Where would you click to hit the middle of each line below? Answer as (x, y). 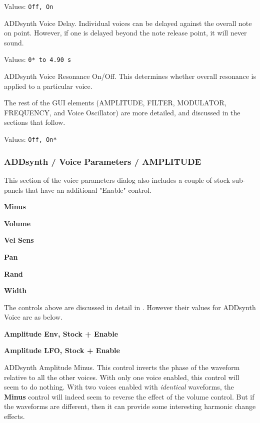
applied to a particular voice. (48, 86)
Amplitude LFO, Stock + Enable (62, 350)
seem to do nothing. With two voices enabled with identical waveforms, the (119, 387)
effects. (14, 416)
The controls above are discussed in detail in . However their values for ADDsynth (130, 307)
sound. (14, 42)
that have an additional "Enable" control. (88, 190)
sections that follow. (35, 122)
